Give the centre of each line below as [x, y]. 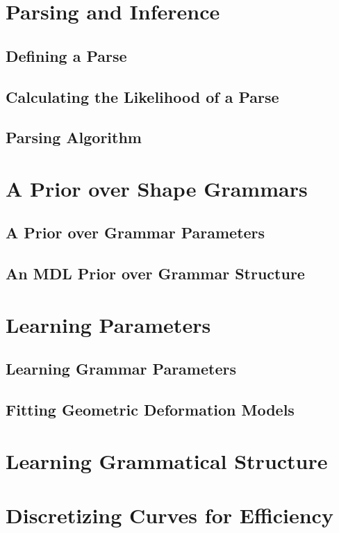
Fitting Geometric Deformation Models [150, 410]
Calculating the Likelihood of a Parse [142, 96]
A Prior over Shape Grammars [157, 188]
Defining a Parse [66, 55]
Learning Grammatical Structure [167, 460]
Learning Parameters [108, 324]
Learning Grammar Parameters [121, 369]
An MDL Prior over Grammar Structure [155, 273]
